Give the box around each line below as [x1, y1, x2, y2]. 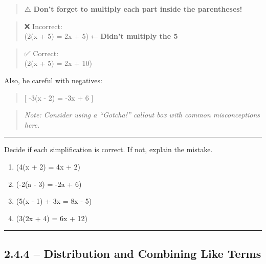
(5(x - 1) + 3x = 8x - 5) [16, 196, 92, 206]
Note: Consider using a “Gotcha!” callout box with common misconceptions [24, 109, 260, 120]
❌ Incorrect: [24, 20, 62, 31]
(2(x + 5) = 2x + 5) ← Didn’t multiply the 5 [24, 31, 178, 41]
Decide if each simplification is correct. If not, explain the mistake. [4, 144, 213, 155]
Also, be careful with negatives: [4, 75, 102, 85]
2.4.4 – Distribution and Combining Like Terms [4, 245, 261, 261]
